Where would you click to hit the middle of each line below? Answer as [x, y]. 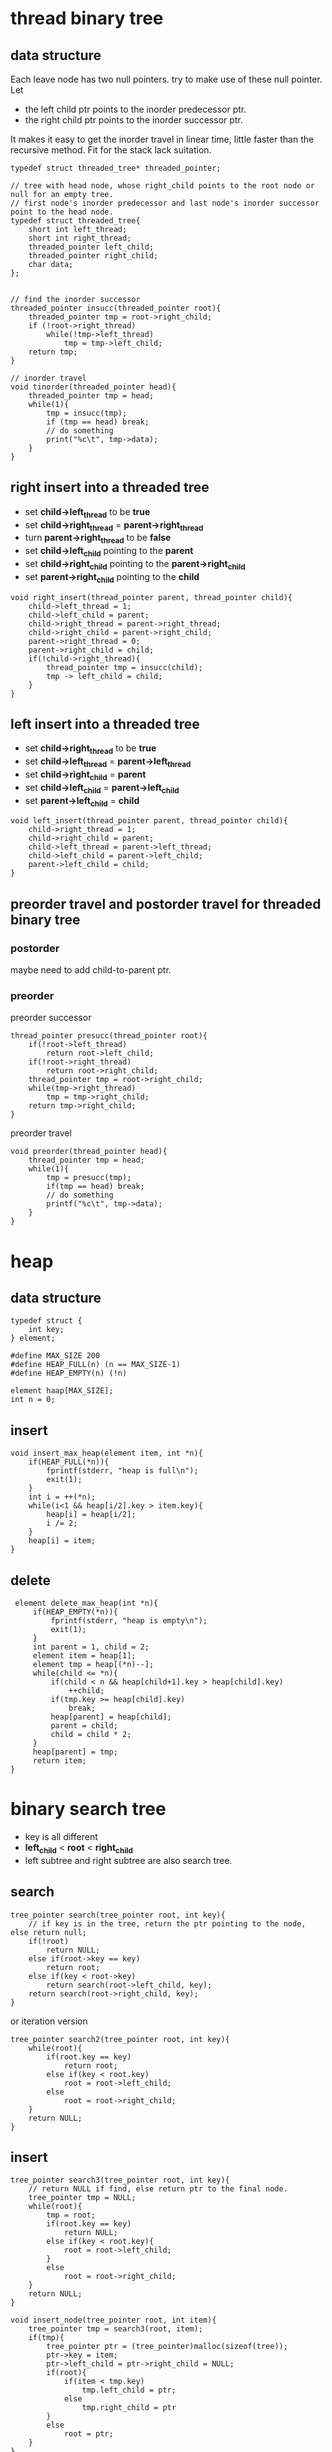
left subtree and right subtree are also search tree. [128, 1860]
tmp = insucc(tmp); [87, 413]
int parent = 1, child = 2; [91, 1647]
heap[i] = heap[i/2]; [91, 1515]
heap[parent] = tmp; [75, 1752]
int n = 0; [33, 1400]
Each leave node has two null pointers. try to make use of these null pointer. [166, 79]
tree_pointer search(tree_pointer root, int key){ [118, 1915]
